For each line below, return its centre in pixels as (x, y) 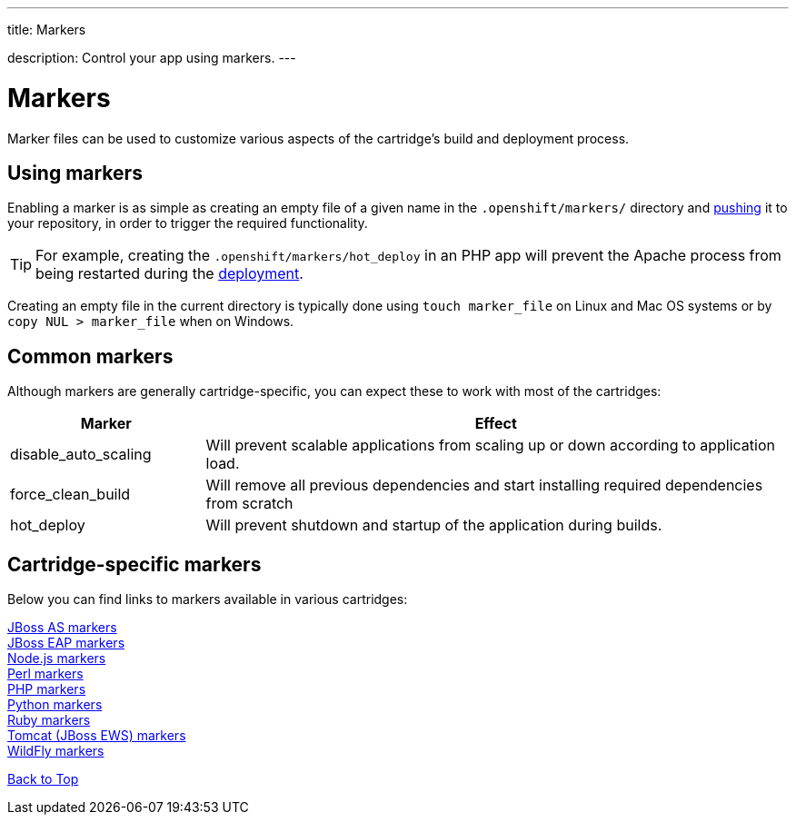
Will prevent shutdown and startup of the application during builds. (434, 525)
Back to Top (43, 779)
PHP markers (47, 689)
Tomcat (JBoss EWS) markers (97, 736)
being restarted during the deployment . (169, 274)
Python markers (55, 705)
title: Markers (47, 30)
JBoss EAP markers (66, 643)
